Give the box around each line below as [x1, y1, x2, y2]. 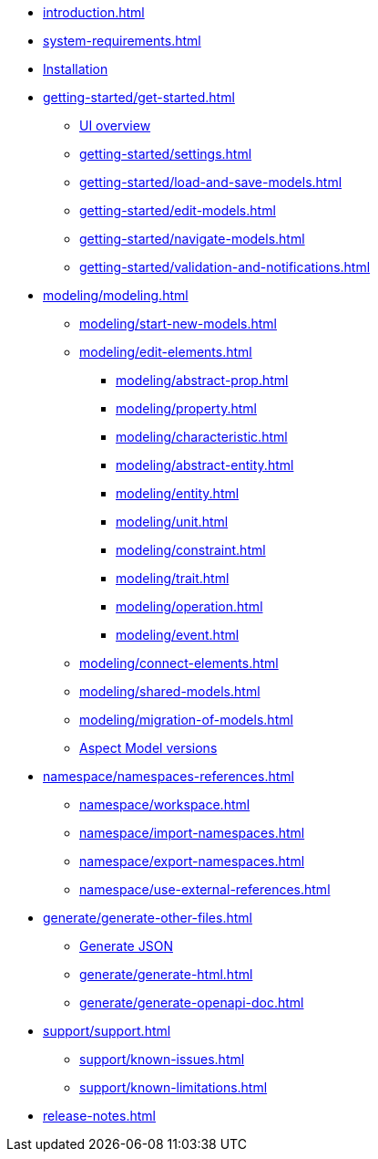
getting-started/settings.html [79, 146, 252, 162]
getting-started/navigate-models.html [79, 231, 305, 246]
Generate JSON [79, 938, 173, 954]
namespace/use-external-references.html [79, 882, 331, 897]
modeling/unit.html [116, 514, 229, 529]
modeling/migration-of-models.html [79, 712, 293, 727]
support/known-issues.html [79, 1051, 245, 1067]
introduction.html [43, 5, 145, 20]
